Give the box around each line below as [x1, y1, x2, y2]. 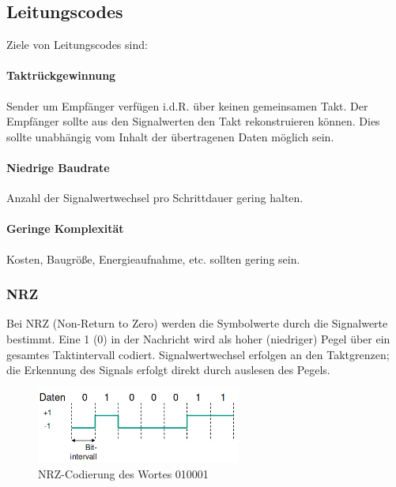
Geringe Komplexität [6, 220, 124, 237]
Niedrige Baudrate [6, 159, 110, 175]
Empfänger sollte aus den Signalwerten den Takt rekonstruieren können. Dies [6, 113, 380, 129]
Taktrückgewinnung [6, 67, 116, 84]
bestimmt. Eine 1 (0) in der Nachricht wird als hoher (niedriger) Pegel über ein [6, 330, 390, 347]
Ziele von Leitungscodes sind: [6, 36, 148, 53]
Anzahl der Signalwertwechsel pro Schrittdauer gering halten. [6, 189, 304, 206]
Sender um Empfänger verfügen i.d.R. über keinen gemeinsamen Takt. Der [6, 97, 368, 114]
